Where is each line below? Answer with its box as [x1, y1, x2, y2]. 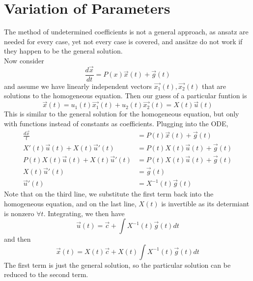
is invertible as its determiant [161, 198, 250, 208]
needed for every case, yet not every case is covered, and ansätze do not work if [4, 36, 243, 46]
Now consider [4, 55, 44, 65]
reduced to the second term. [4, 269, 88, 280]
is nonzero [4, 208, 34, 218]
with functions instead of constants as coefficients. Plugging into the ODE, [4, 118, 228, 128]
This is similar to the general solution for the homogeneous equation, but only [4, 109, 239, 119]
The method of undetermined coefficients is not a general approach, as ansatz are [4, 27, 249, 37]
